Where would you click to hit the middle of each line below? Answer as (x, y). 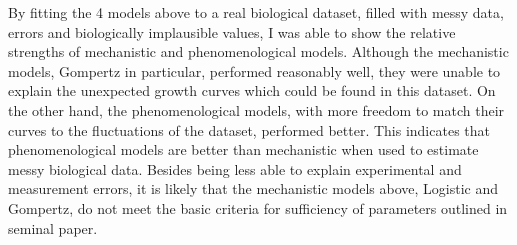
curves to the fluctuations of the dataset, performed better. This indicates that (249, 129)
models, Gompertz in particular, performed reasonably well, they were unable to (254, 70)
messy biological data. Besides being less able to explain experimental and (235, 168)
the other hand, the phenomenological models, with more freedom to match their (256, 109)
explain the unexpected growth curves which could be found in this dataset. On (252, 90)
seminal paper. (53, 227)
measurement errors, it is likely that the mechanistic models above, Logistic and (253, 188)
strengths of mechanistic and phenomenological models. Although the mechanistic (258, 51)
